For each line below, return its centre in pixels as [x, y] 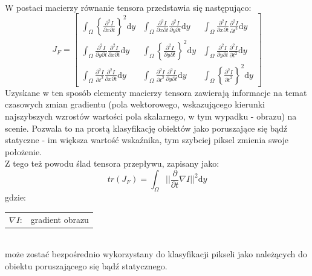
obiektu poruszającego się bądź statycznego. [86, 265]
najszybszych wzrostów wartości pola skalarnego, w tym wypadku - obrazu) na [151, 116]
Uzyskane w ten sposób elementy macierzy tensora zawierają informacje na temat [156, 92]
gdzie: [15, 197]
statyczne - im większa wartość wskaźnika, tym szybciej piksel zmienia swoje [147, 140]
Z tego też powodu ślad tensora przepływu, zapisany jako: [112, 163]
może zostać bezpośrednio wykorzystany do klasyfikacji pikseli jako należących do [156, 254]
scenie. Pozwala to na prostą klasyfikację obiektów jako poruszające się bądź [146, 128]
